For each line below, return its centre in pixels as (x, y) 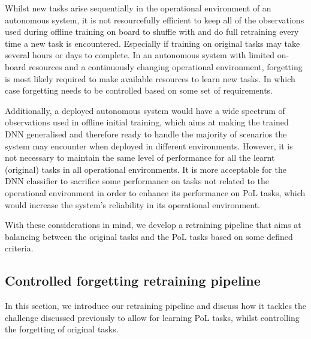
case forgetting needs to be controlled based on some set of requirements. (139, 90)
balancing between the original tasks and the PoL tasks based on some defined (149, 236)
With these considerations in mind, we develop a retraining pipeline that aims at (153, 225)
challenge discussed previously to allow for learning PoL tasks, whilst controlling (152, 317)
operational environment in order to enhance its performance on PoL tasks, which (155, 192)
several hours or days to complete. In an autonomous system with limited (140, 55)
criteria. (19, 248)
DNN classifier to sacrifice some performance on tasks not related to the (137, 181)
